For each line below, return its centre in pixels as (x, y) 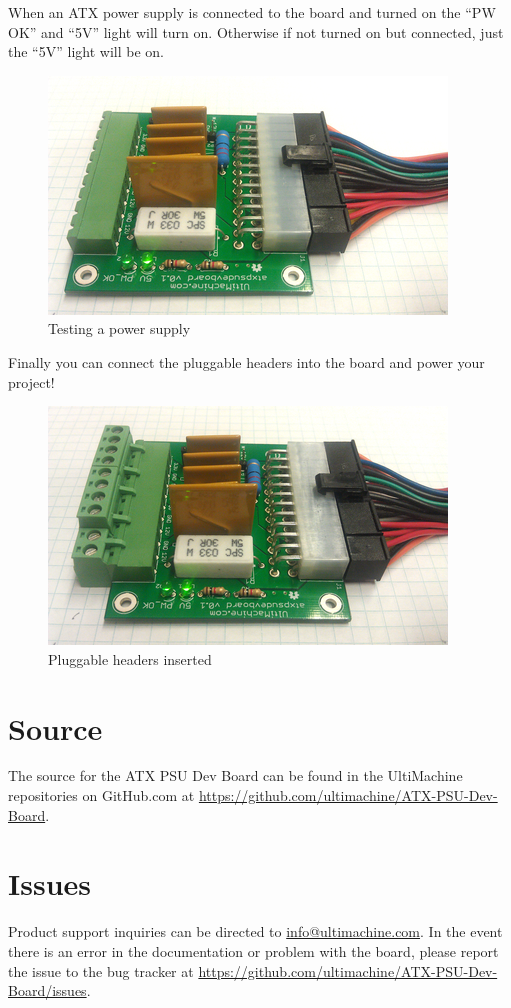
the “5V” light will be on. (86, 51)
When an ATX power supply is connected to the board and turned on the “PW (252, 12)
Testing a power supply (119, 328)
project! (31, 381)
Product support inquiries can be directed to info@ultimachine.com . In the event (255, 931)
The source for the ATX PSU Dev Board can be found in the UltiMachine (235, 775)
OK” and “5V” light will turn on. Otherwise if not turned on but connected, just (256, 31)
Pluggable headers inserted (130, 658)
